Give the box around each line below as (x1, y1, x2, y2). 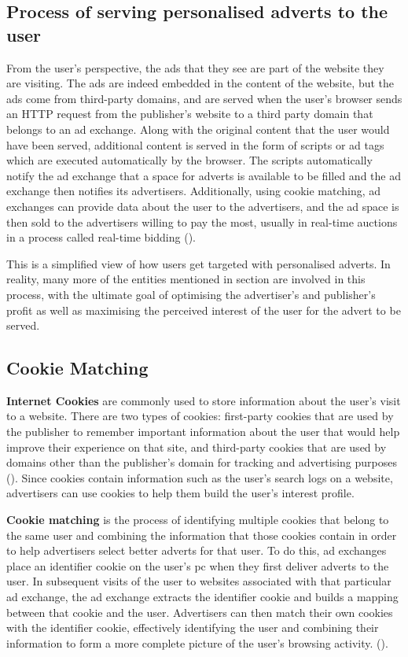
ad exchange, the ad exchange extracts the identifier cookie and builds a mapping (6, 589, 399, 605)
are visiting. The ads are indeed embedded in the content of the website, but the (6, 75, 395, 91)
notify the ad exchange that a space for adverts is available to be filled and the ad (6, 167, 401, 183)
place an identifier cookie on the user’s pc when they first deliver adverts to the (6, 557, 389, 574)
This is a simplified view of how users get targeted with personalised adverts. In (6, 255, 391, 271)
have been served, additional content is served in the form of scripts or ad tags (6, 136, 384, 153)
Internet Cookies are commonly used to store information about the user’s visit (6, 392, 401, 408)
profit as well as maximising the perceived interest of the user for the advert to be (6, 301, 401, 318)
